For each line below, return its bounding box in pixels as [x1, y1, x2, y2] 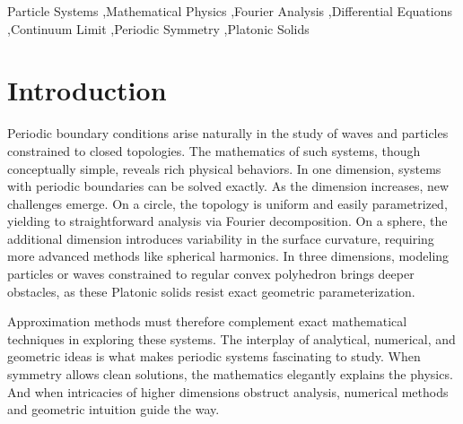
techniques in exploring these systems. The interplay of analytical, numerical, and [7, 329, 456, 348]
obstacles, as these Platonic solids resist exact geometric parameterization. [7, 281, 415, 300]
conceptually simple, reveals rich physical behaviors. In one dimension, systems [7, 159, 441, 177]
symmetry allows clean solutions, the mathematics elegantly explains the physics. [7, 365, 453, 384]
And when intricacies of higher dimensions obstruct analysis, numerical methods [7, 382, 449, 401]
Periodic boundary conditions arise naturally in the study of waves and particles [7, 124, 449, 143]
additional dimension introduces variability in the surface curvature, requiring [7, 229, 434, 247]
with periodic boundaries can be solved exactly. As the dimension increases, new [7, 177, 450, 195]
